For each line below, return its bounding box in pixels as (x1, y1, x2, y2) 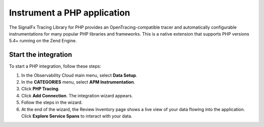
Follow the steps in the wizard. (21, 100, 83, 106)
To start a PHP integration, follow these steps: (9, 63, 101, 69)
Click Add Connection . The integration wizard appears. (21, 92, 133, 98)
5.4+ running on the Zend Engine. (9, 38, 77, 44)
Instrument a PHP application (9, 7, 131, 18)
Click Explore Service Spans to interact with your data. (21, 113, 132, 119)
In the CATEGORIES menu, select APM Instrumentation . (21, 79, 135, 85)
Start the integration (9, 51, 72, 59)
